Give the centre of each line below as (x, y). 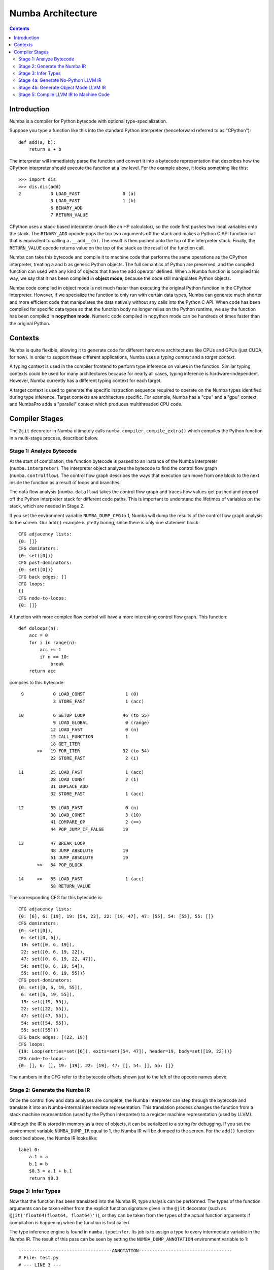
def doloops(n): (39, 628)
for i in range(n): (53, 642)
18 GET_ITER (65, 744)
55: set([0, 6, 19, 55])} (53, 973)
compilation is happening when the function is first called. (70, 1222)
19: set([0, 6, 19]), (48, 945)
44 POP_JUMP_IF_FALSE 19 (89, 829)
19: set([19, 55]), (45, 1002)
